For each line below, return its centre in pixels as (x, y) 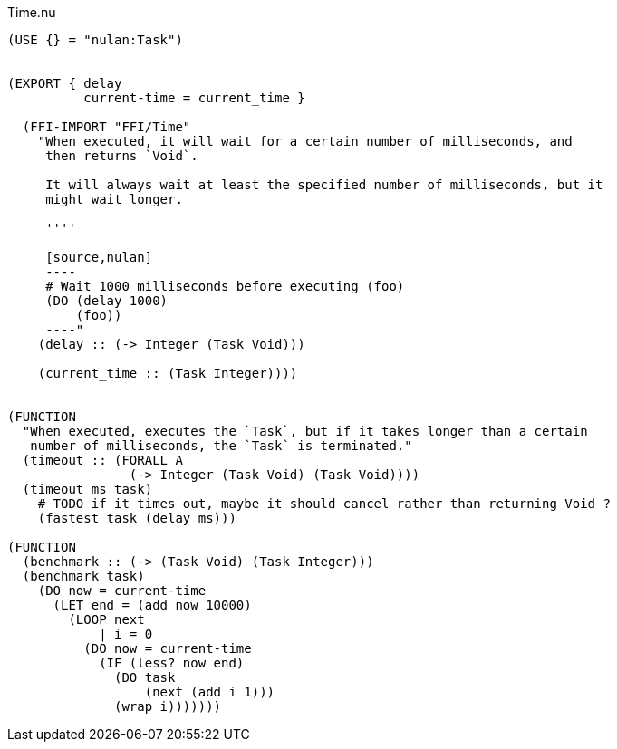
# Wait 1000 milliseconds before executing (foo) (225, 286)
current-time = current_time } (194, 98)
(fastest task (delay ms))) (137, 518)
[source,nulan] (99, 257)
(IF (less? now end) (172, 663)
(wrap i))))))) (168, 706)
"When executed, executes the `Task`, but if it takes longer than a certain (305, 431)
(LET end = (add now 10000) (152, 605)
